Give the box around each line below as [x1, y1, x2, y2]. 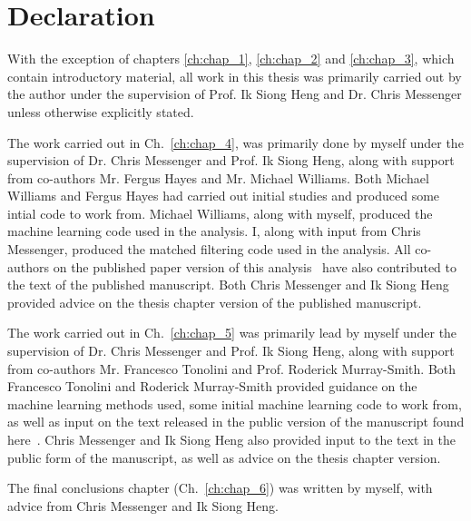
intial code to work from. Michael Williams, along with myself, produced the [7, 203, 433, 222]
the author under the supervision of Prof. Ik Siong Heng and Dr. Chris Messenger [7, 84, 462, 103]
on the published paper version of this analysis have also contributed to [53, 257, 457, 276]
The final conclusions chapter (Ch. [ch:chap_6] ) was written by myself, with [7, 478, 433, 497]
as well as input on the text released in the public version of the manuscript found [7, 412, 465, 431]
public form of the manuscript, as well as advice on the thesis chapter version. [7, 447, 441, 467]
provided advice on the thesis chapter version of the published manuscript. [7, 292, 422, 311]
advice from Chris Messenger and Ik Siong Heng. [7, 496, 280, 515]
